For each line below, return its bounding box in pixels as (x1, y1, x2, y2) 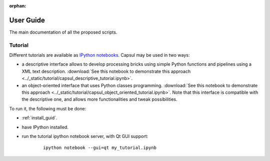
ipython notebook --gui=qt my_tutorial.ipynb (43, 145, 157, 150)
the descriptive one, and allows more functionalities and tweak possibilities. (21, 96, 177, 102)
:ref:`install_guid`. (21, 115, 57, 121)
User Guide (9, 16, 45, 25)
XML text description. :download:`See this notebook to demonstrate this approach (21, 68, 191, 74)
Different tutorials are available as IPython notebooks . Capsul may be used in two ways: (9, 52, 190, 58)
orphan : (9, 3, 26, 9)
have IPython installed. (21, 124, 68, 130)
